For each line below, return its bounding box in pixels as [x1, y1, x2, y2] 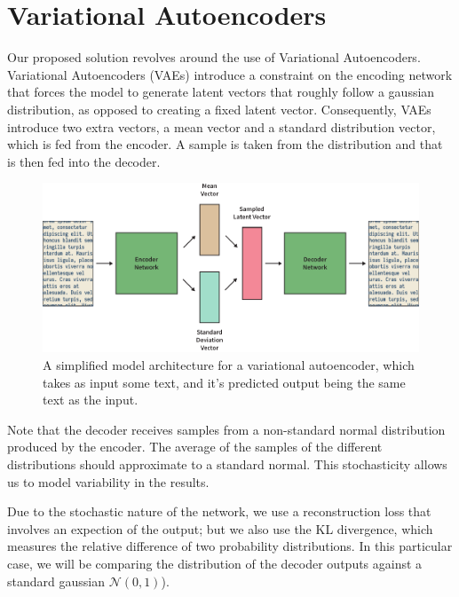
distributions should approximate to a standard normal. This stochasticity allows [7, 455, 447, 473]
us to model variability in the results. [7, 472, 210, 491]
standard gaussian [7, 571, 105, 590]
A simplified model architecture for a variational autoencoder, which [43, 356, 415, 374]
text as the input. [43, 390, 138, 409]
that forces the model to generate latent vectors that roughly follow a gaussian [7, 82, 435, 101]
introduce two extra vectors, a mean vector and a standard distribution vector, [7, 117, 436, 136]
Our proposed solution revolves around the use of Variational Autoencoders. [7, 48, 421, 67]
